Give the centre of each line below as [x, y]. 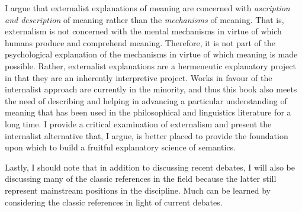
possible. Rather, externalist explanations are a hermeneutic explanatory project [150, 65]
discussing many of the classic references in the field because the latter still [141, 179]
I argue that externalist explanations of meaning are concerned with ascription [147, 8]
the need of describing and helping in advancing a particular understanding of [146, 100]
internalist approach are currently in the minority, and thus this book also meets [151, 89]
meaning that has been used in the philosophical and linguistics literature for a [148, 112]
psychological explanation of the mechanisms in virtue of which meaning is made [151, 54]
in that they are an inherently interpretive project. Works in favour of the [139, 77]
